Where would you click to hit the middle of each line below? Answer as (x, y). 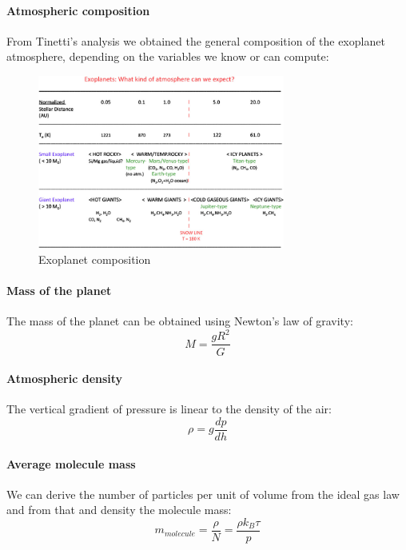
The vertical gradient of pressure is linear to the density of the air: (169, 409)
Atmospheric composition (78, 10)
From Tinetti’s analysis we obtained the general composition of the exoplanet (196, 40)
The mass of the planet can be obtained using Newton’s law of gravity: (180, 321)
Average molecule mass (71, 463)
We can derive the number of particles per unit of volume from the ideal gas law (203, 494)
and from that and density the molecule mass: (119, 510)
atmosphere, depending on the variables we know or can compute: (168, 56)
